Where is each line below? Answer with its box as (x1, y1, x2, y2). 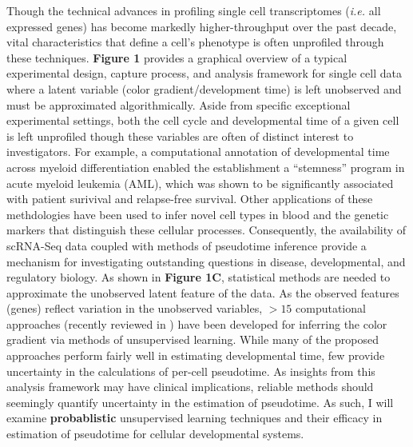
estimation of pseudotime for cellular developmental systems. (6, 425, 304, 442)
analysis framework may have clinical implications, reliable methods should (6, 378, 374, 395)
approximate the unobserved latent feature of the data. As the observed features (6, 284, 399, 301)
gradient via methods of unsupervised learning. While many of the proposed (6, 331, 379, 348)
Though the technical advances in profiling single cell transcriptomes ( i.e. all (6, 2, 381, 18)
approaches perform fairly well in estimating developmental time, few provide (6, 347, 385, 364)
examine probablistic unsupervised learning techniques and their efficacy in (6, 409, 383, 426)
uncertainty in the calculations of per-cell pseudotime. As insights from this (6, 362, 375, 379)
